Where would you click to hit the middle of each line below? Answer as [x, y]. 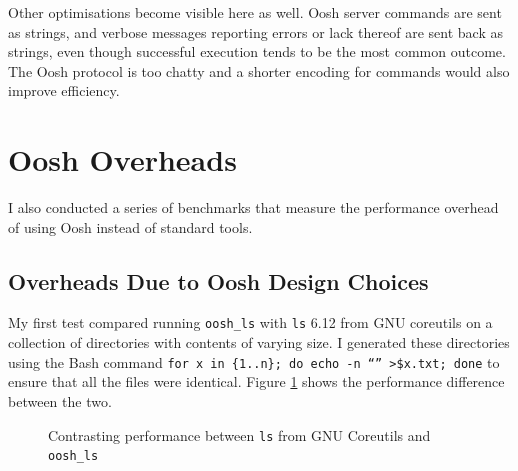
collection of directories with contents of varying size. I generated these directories [259, 342]
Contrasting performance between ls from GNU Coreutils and [239, 434]
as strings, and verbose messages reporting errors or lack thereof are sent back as [255, 31]
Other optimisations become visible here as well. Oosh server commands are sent [255, 12]
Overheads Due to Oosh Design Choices [218, 280]
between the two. [60, 400]
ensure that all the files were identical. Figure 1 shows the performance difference [256, 381]
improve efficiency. [64, 90]
